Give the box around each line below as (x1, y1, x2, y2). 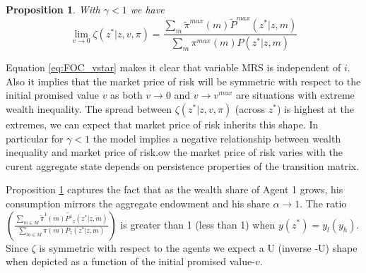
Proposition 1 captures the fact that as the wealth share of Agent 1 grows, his (6, 182, 343, 197)
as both (110, 87, 143, 102)
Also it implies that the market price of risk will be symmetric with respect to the (6, 73, 361, 88)
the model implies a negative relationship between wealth (93, 131, 341, 145)
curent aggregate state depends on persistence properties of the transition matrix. (6, 158, 360, 173)
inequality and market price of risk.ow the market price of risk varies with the (6, 145, 343, 159)
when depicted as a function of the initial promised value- (6, 254, 255, 269)
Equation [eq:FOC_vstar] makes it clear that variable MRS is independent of (6, 60, 341, 75)
